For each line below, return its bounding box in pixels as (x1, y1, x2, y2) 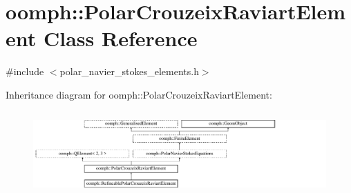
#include (6, 64, 44, 79)
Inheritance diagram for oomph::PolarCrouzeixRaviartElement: (6, 87, 272, 101)
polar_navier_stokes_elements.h (59, 64, 199, 79)
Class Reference (43, 24, 198, 52)
